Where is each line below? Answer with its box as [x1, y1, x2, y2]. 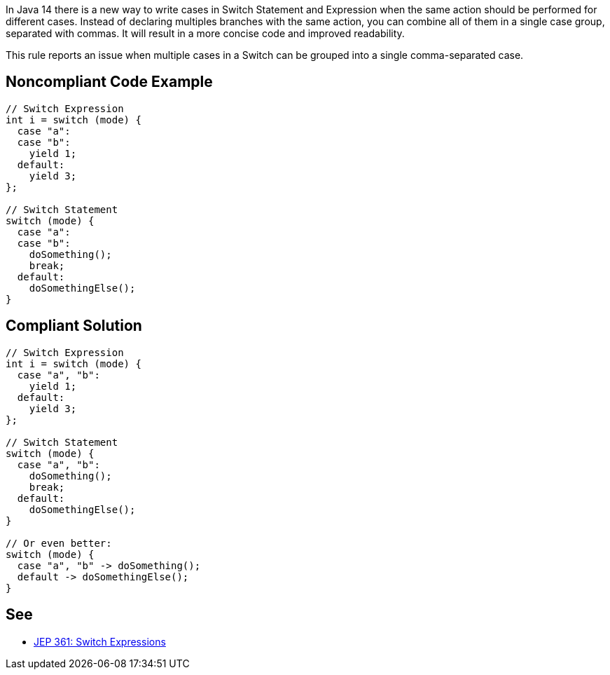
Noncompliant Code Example [6, 73, 213, 91]
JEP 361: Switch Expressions [34, 635, 166, 648]
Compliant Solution [6, 317, 142, 335]
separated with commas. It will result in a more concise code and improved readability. [6, 27, 405, 39]
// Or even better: [6, 537, 112, 549]
